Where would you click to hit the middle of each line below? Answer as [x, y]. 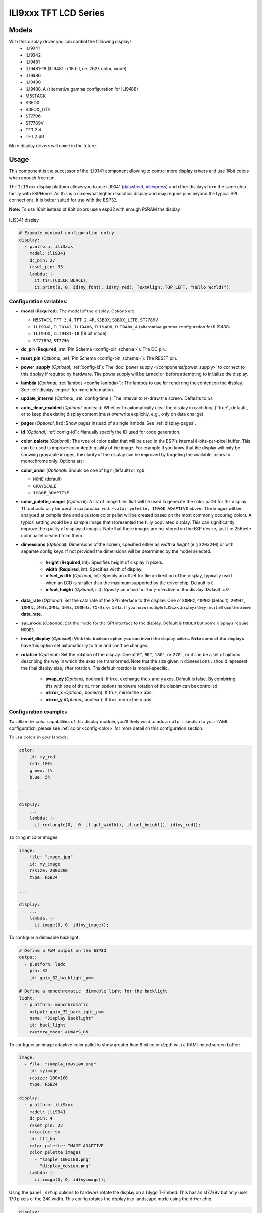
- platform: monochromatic [57, 1005]
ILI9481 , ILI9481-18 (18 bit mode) [70, 334]
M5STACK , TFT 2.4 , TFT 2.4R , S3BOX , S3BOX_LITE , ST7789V [96, 320]
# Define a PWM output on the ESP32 [63, 950]
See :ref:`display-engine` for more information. [67, 389]
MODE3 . [28, 630]
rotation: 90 [45, 1132]
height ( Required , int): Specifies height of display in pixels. [104, 562]
